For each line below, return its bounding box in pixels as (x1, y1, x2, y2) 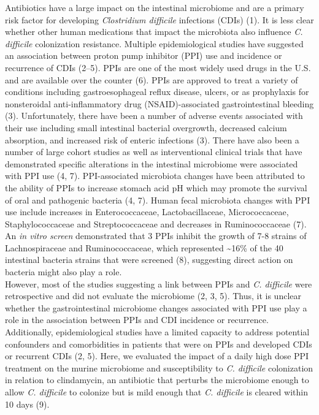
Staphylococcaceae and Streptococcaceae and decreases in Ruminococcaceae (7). (5, 217, 307, 230)
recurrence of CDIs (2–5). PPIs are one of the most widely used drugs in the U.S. (5, 61, 311, 74)
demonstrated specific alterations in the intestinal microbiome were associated (5, 157, 298, 170)
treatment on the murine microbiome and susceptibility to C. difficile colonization (5, 361, 313, 374)
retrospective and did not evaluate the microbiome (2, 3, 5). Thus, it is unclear (5, 289, 301, 302)
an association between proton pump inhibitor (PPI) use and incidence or (5, 49, 282, 62)
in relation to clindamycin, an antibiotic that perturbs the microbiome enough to (5, 373, 309, 386)
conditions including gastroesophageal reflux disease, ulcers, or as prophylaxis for (5, 85, 309, 98)
